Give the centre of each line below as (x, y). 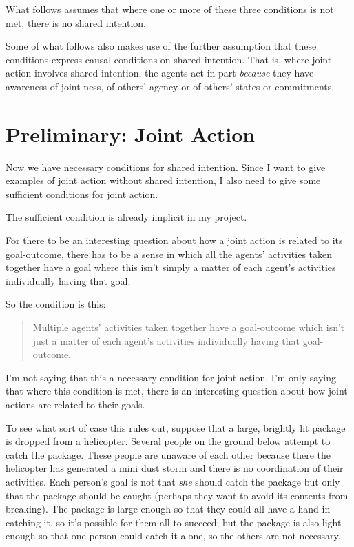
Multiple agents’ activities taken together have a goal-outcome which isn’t (189, 327)
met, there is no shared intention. (76, 22)
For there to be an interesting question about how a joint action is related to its (174, 240)
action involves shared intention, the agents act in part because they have (160, 73)
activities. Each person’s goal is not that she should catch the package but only (173, 481)
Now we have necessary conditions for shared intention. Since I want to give (166, 167)
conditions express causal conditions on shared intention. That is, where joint (169, 59)
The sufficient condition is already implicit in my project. (126, 217)
